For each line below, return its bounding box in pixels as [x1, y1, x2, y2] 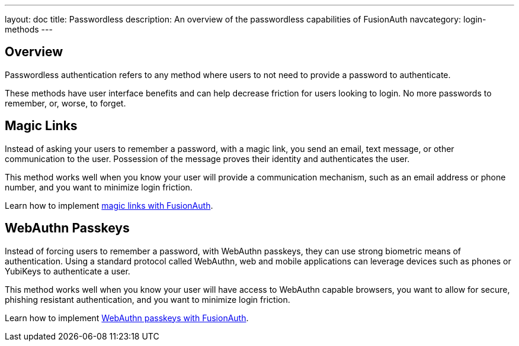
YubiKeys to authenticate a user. [5, 266, 130, 276]
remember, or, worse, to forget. [5, 98, 126, 108]
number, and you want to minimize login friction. [5, 182, 193, 192]
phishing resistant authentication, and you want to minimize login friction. [5, 294, 290, 305]
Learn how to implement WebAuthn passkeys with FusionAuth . [5, 312, 249, 323]
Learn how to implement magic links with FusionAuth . [5, 200, 213, 211]
